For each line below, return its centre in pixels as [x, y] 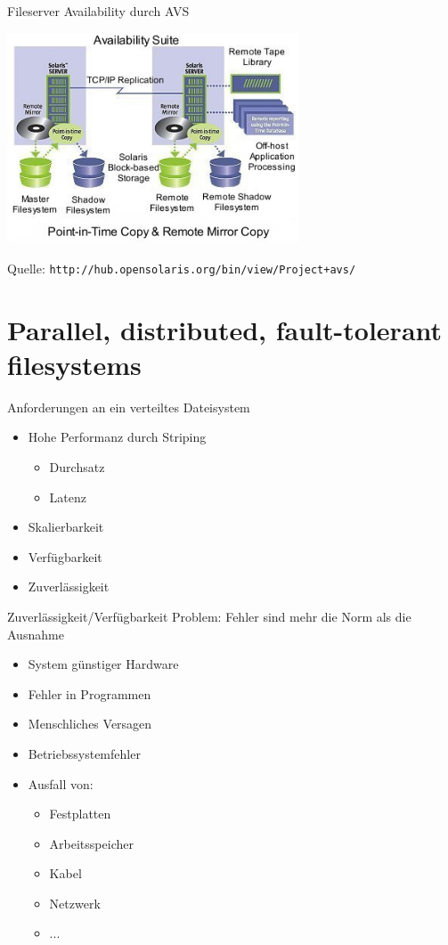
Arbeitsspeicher [91, 843]
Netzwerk [75, 903]
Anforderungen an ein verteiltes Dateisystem [129, 407]
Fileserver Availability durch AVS [98, 11]
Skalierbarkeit [66, 527]
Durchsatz [77, 466]
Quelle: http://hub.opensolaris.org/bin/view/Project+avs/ [182, 268]
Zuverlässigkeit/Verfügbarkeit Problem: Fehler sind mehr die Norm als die [209, 616]
